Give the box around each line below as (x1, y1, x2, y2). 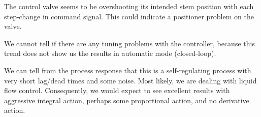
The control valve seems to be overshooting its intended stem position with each (4, 1, 254, 11)
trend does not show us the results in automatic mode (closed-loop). (4, 48, 216, 58)
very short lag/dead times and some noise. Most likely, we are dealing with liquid (4, 75, 257, 85)
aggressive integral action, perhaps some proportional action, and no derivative (4, 95, 249, 105)
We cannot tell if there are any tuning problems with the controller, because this (4, 38, 255, 48)
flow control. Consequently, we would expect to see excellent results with (4, 85, 230, 96)
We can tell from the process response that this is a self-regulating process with (4, 65, 251, 75)
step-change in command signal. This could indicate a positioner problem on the (4, 11, 254, 21)
